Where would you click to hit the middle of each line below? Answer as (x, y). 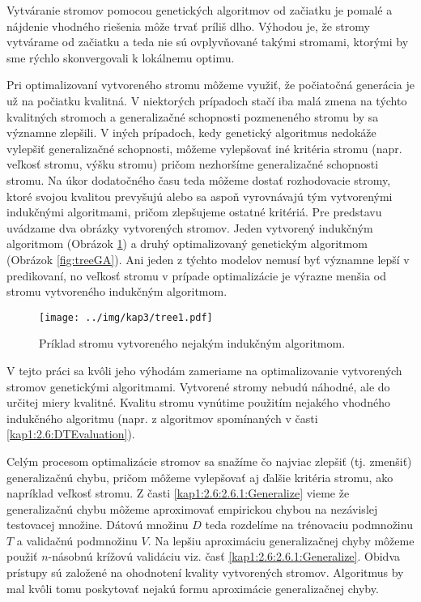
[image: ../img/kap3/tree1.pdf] (126, 317)
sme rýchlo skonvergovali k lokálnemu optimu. (121, 57)
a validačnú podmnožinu (77, 540)
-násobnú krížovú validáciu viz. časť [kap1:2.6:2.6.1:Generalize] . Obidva (224, 556)
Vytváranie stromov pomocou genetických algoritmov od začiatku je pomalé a (200, 10)
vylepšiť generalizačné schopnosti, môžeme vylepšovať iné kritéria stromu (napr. (204, 148)
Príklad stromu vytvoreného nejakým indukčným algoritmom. (192, 343)
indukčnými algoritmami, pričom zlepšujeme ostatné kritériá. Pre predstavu (194, 212)
